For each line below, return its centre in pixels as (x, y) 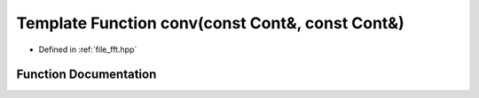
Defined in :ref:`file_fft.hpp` (88, 49)
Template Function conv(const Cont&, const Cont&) (210, 23)
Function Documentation (86, 75)
